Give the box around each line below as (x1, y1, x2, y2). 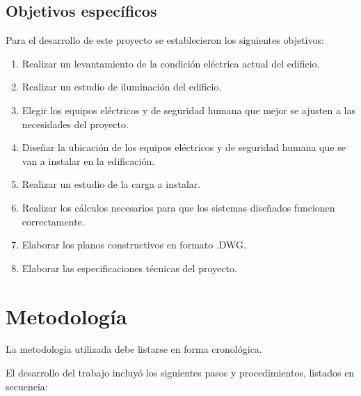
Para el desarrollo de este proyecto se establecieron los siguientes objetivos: (6, 33, 324, 47)
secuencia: (6, 379, 48, 393)
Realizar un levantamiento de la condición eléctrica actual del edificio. (22, 56, 320, 70)
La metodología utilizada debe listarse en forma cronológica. (6, 342, 262, 356)
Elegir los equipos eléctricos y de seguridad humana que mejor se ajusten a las (22, 102, 355, 117)
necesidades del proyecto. (22, 116, 129, 131)
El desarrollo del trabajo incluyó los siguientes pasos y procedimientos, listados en (6, 365, 355, 380)
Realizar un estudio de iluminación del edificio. (22, 79, 222, 94)
